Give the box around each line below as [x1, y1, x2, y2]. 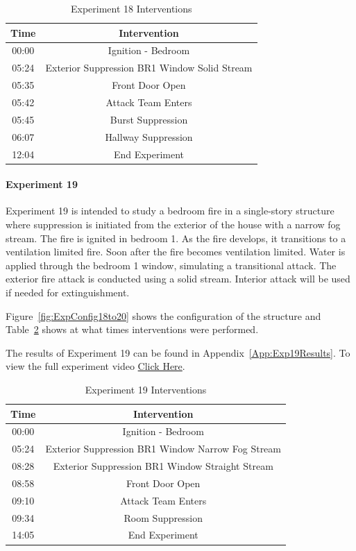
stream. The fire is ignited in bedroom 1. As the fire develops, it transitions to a [6, 230, 346, 245]
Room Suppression [124, 510, 203, 525]
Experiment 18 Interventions [70, 1, 192, 15]
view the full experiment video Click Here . [6, 359, 185, 373]
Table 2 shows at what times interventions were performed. [6, 322, 259, 337]
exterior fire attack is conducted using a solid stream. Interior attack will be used [6, 271, 350, 286]
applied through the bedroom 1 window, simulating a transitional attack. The [6, 257, 337, 272]
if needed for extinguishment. [6, 285, 130, 299]
